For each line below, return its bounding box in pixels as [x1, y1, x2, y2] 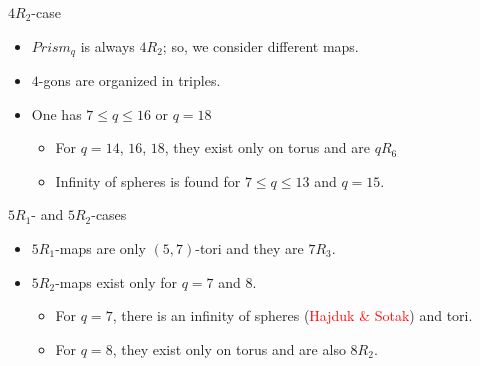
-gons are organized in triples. [38, 70, 221, 91]
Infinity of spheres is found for [55, 170, 241, 191]
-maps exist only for [55, 271, 178, 292]
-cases [91, 204, 127, 225]
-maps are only [55, 238, 146, 259]
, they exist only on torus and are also [112, 338, 346, 359]
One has [31, 103, 82, 124]
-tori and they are [195, 238, 304, 259]
